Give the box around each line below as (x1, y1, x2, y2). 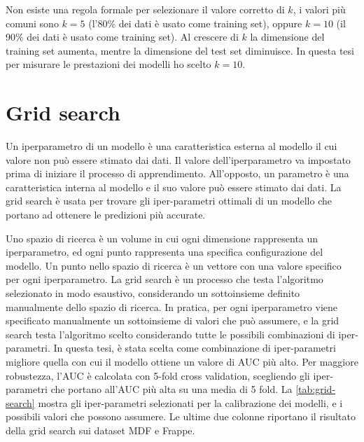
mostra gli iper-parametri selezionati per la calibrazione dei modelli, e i (38, 395, 343, 410)
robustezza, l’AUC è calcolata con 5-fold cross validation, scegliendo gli (6, 368, 310, 382)
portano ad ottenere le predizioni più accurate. (6, 207, 206, 222)
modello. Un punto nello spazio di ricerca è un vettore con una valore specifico (6, 258, 342, 272)
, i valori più (293, 2, 346, 16)
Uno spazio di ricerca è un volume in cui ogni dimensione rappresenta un (6, 230, 318, 245)
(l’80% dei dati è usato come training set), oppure (88, 15, 302, 30)
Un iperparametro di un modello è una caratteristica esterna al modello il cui (6, 139, 337, 153)
